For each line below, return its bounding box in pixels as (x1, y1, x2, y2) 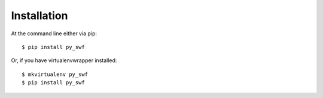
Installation (11, 9, 68, 22)
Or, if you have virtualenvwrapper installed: (11, 57, 117, 64)
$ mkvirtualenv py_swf (22, 71, 89, 78)
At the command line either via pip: (11, 30, 97, 37)
